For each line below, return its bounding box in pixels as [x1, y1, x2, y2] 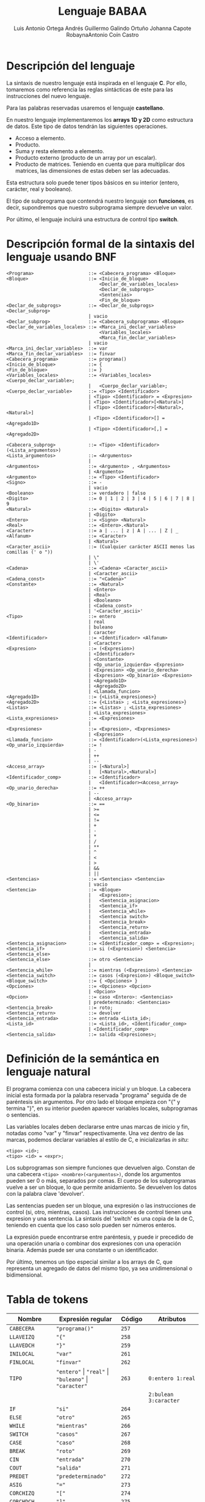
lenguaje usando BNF [6, 250, 117, 264]
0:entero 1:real [148, 1375, 196, 1382]
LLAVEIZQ [9, 1334, 35, 1340]
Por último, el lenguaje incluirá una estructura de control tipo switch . [6, 216, 179, 223]
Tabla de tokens [6, 1293, 88, 1306]
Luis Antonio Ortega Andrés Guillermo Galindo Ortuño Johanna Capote [13, 25, 192, 32]
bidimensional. [6, 1271, 43, 1278]
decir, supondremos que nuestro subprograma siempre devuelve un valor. [6, 203, 193, 211]
